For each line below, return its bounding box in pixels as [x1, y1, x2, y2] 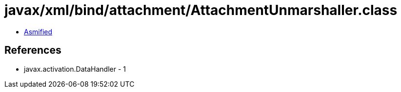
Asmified [24, 27, 53, 36]
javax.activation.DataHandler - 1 [24, 64, 126, 73]
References [4, 44, 61, 57]
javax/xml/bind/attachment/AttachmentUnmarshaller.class [4, 2, 398, 18]
